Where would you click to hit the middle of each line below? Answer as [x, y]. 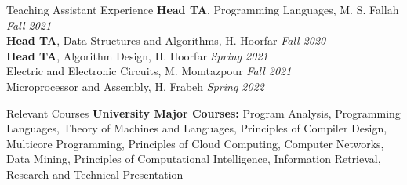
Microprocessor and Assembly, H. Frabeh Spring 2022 [135, 86]
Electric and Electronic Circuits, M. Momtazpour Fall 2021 [149, 71]
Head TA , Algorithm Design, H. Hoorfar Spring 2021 [137, 55]
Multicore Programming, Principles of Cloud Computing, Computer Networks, [195, 143]
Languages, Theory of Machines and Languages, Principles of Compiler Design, [197, 128]
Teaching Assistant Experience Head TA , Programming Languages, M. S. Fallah [203, 9]
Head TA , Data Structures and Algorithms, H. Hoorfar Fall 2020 [166, 40]
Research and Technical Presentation [95, 174]
